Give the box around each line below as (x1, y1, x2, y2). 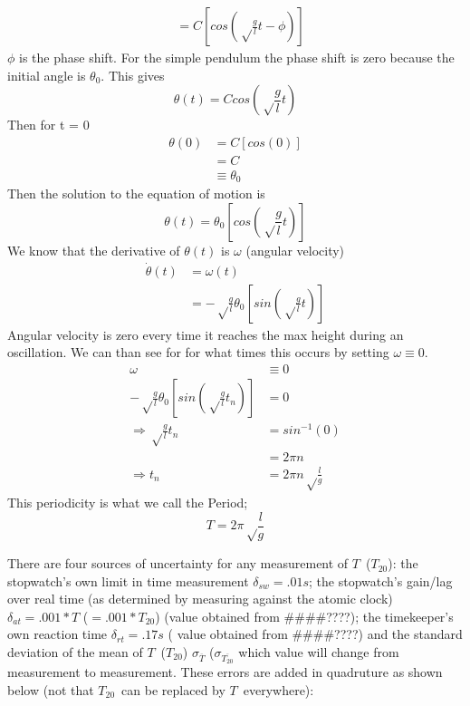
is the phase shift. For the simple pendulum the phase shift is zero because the (19, 48, 455, 67)
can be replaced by (121, 680, 225, 699)
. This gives (101, 65, 165, 84)
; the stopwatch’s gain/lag (309, 571, 453, 590)
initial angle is (7, 65, 86, 84)
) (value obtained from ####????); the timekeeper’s (155, 606, 454, 625)
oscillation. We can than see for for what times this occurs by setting (7, 343, 389, 362)
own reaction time (7, 624, 108, 643)
